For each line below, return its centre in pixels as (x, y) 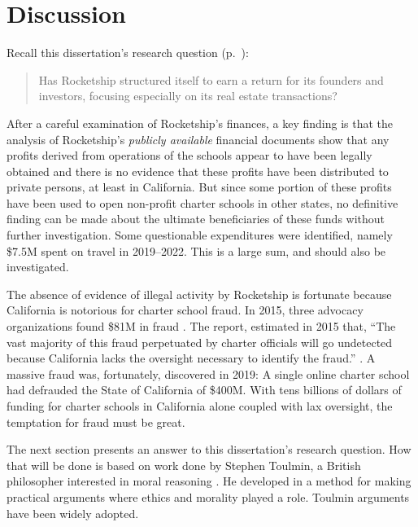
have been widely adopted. (73, 513)
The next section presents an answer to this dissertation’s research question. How (209, 449)
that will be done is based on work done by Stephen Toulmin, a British (184, 465)
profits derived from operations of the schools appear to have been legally (189, 155)
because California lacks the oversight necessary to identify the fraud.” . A (191, 358)
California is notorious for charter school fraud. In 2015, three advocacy (185, 310)
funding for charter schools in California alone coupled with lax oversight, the (200, 406)
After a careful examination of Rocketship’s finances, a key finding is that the (200, 123)
